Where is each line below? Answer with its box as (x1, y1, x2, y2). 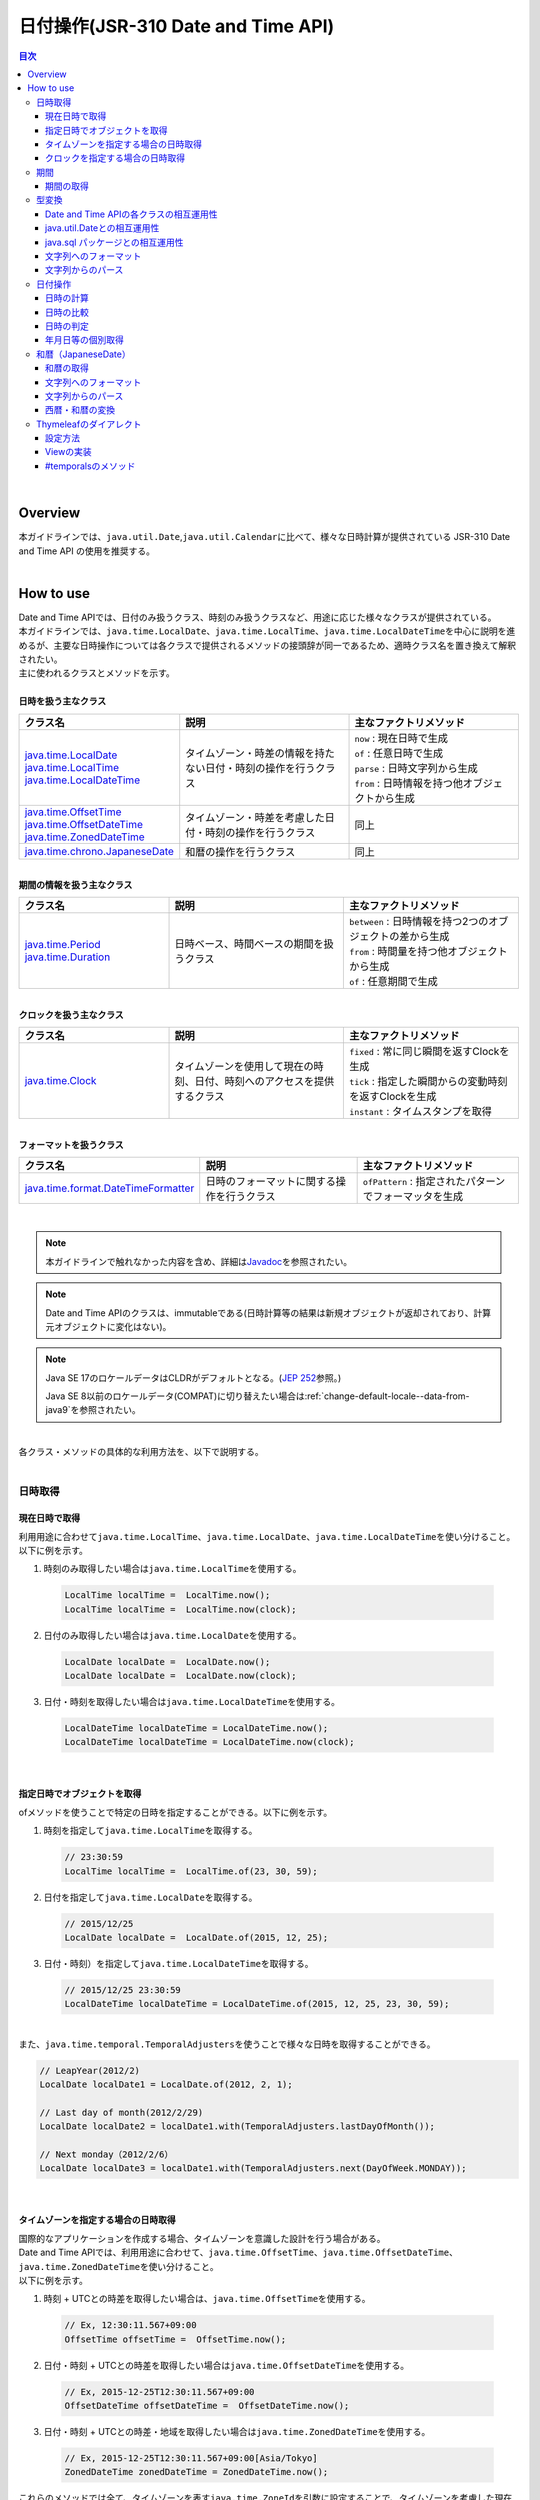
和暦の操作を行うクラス (185, 845, 296, 859)
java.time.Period (24, 938, 101, 952)
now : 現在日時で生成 (354, 731, 449, 745)
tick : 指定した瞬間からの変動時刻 (349, 1075, 508, 1089)
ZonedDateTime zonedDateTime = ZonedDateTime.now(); (64, 2466, 329, 2478)
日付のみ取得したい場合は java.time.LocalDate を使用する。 (43, 1629, 302, 1641)
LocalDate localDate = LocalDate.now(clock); (64, 1670, 297, 1682)
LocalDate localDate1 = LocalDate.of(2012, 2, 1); (39, 2079, 294, 2090)
